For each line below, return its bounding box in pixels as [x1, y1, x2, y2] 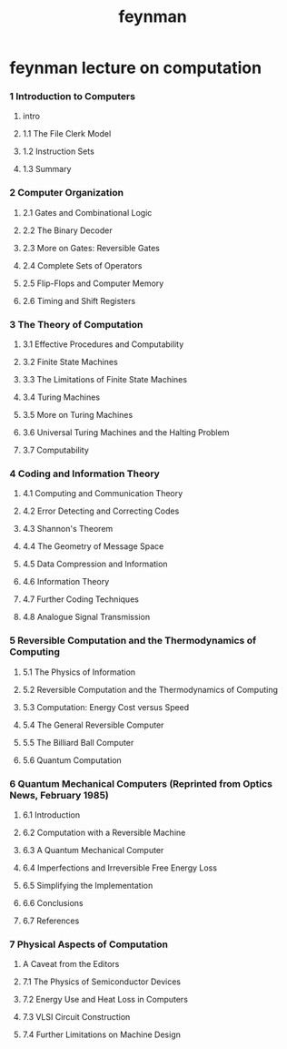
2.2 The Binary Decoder [22, 225, 113, 236]
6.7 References [22, 915, 80, 926]
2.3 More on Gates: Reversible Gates [22, 242, 161, 253]
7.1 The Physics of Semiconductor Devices [22, 976, 182, 987]
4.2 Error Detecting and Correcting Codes [22, 505, 180, 516]
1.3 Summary [22, 164, 72, 175]
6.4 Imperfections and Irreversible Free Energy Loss [22, 862, 218, 873]
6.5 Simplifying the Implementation [22, 880, 153, 891]
